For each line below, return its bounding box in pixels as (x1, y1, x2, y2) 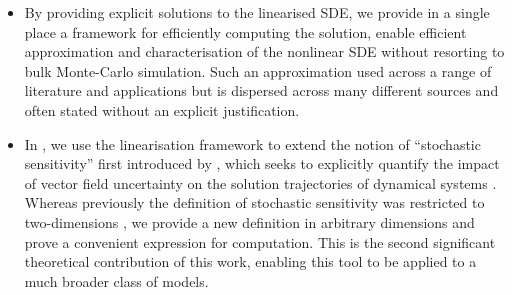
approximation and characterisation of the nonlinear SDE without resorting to (24, 41, 505, 62)
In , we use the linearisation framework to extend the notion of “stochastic (24, 133, 481, 154)
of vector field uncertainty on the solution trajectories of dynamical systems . (24, 172, 497, 193)
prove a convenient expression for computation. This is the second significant (24, 231, 496, 252)
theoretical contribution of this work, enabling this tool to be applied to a (24, 251, 477, 272)
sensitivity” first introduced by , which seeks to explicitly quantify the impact (24, 153, 500, 174)
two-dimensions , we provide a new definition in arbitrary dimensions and (24, 211, 475, 232)
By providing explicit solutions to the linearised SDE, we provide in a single (24, 2, 490, 22)
